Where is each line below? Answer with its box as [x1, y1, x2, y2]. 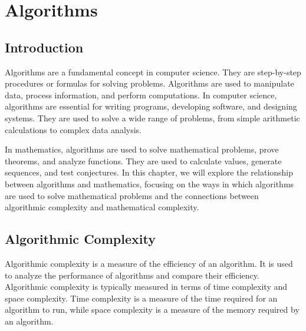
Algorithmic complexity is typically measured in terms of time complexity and [5, 280, 288, 293]
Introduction [5, 38, 84, 56]
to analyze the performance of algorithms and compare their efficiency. [5, 269, 259, 281]
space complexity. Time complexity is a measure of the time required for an [5, 292, 278, 304]
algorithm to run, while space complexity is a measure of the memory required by [5, 303, 300, 316]
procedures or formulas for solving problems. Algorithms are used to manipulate [5, 77, 294, 90]
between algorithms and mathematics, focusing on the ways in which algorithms [5, 177, 294, 190]
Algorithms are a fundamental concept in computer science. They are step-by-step [5, 65, 301, 78]
